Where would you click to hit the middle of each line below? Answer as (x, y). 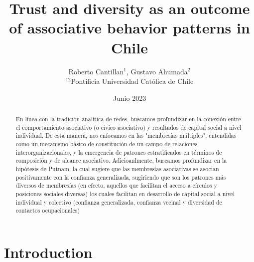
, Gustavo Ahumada (157, 71)
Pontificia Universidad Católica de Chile (132, 81)
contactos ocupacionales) (48, 210)
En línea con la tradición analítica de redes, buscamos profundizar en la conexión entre (128, 119)
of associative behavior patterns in (129, 28)
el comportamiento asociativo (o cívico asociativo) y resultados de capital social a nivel (128, 127)
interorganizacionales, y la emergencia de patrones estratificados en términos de (119, 152)
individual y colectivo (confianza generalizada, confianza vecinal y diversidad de (119, 202)
